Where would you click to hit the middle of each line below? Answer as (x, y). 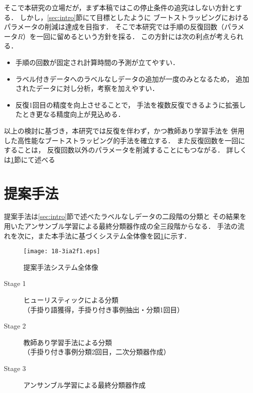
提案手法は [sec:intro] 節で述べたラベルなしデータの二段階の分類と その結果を (125, 216)
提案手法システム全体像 (61, 267)
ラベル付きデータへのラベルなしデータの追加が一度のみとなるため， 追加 (132, 78)
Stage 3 (15, 368)
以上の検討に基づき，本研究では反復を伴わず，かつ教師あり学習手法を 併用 (124, 130)
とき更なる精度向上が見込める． (73, 114)
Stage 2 (15, 326)
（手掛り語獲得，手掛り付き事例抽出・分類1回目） (104, 309)
